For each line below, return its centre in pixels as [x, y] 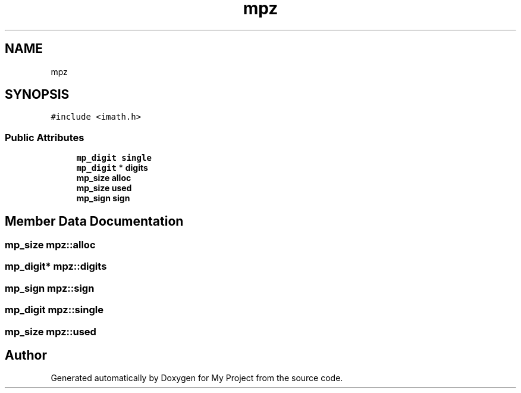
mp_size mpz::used [51, 331]
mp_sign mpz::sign [50, 288]
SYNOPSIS [37, 95]
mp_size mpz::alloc [50, 245]
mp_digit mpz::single [54, 310]
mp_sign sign [103, 198]
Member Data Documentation [94, 221]
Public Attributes [45, 137]
